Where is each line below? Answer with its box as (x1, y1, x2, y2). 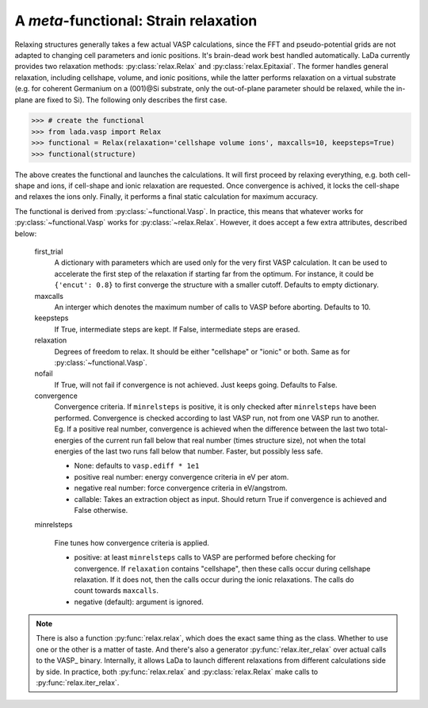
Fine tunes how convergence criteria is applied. (54, 538, 210, 547)
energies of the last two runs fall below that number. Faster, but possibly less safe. (54, 446, 323, 456)
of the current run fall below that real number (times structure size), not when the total (84, 435, 366, 445)
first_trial (34, 247, 63, 256)
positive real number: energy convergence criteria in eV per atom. (74, 472, 289, 481)
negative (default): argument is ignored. (74, 597, 204, 607)
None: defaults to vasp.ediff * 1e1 (74, 461, 200, 471)
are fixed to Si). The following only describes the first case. (34, 95, 227, 105)
